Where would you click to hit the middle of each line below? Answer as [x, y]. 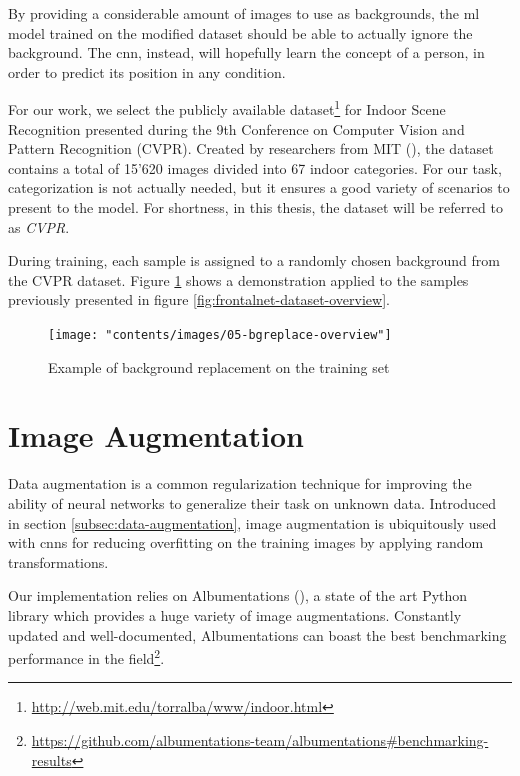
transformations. [58, 561]
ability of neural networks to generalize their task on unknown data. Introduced [252, 502]
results [51, 759]
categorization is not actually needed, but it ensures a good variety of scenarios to [259, 187]
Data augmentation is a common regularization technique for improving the [240, 483]
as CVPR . [39, 226]
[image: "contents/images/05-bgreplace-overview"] [220, 334]
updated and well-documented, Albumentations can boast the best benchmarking [257, 634]
